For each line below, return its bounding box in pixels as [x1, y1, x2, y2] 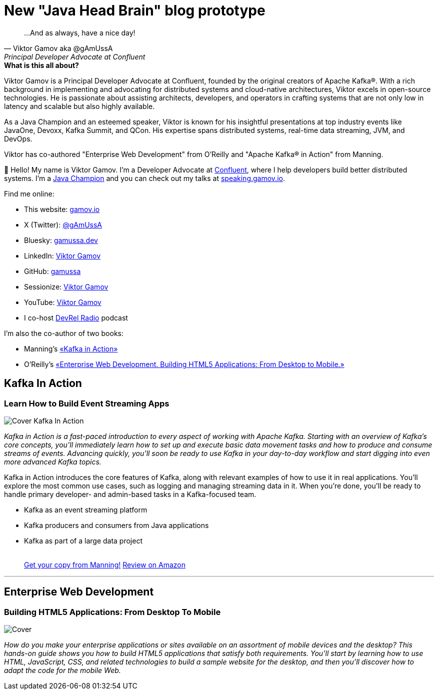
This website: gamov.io [24, 204, 100, 213]
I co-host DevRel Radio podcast [24, 313, 128, 322]
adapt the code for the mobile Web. [4, 666, 121, 675]
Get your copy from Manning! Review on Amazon [24, 560, 186, 569]
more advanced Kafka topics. [4, 457, 101, 466]
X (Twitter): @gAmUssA [24, 220, 102, 229]
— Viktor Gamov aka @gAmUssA [4, 43, 113, 52]
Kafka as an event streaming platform [24, 505, 147, 514]
